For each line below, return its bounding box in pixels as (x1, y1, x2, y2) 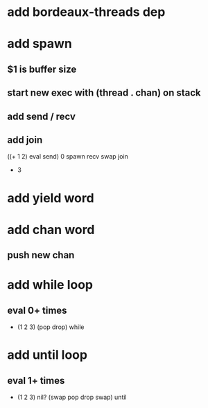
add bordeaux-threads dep (7, 4, 166, 20)
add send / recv (7, 110, 76, 122)
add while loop (7, 277, 94, 293)
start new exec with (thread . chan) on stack (7, 87, 201, 99)
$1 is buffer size (7, 63, 77, 75)
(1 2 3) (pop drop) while (17, 323, 85, 331)
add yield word (7, 190, 95, 206)
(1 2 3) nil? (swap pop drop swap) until (17, 393, 127, 402)
